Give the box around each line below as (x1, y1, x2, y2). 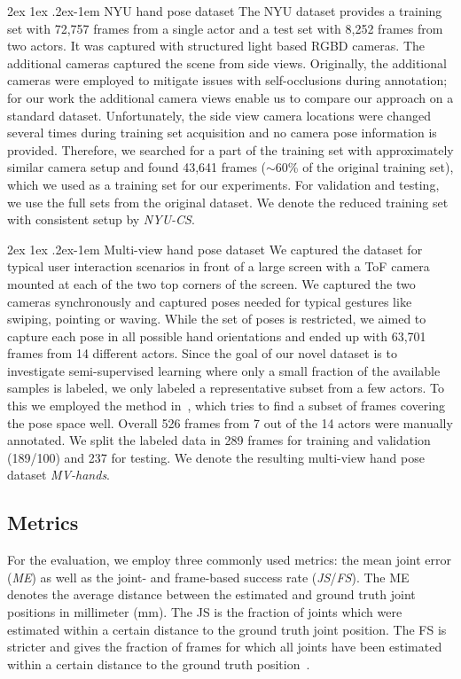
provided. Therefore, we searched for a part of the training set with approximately (7, 140, 454, 159)
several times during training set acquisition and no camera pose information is (7, 123, 437, 142)
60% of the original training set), (275, 158, 454, 176)
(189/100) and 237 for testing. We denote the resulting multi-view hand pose (7, 448, 425, 466)
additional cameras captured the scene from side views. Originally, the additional (7, 53, 447, 72)
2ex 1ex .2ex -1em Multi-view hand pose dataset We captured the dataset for (7, 239, 423, 258)
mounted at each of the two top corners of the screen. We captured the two (7, 274, 416, 293)
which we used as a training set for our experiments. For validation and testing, (7, 175, 440, 193)
